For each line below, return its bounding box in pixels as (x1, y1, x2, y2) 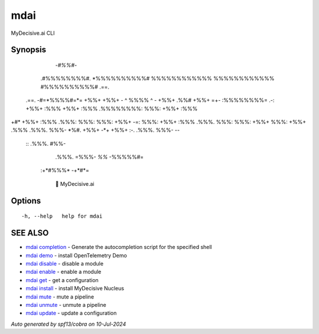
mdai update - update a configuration (25, 310, 117, 317)
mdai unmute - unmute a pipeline (25, 301, 106, 308)
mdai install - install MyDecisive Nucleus (25, 285, 124, 292)
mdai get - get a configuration (25, 276, 99, 283)
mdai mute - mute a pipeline (25, 293, 95, 300)
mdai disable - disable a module (25, 260, 103, 267)
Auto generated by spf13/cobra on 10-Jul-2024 (11, 320, 126, 328)
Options (11, 195, 41, 206)
